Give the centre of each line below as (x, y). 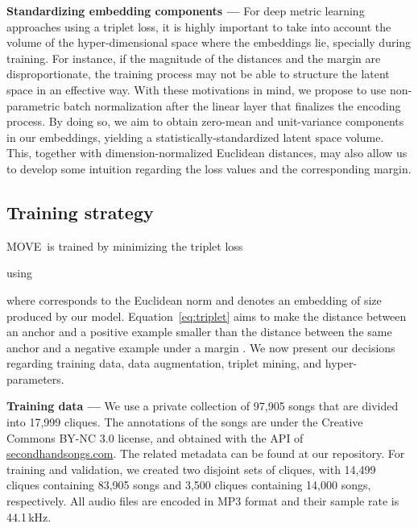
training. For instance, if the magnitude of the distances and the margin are (194, 58)
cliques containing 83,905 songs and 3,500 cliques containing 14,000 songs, (189, 485)
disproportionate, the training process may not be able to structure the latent (198, 74)
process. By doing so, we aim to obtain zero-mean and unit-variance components (205, 121)
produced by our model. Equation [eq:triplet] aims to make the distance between (207, 316)
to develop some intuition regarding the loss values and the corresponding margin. (209, 168)
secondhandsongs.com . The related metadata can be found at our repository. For (206, 453)
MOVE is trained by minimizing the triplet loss (125, 245)
